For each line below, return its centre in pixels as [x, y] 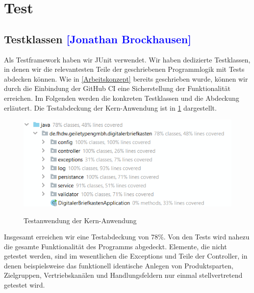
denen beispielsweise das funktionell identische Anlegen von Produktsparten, [119, 265]
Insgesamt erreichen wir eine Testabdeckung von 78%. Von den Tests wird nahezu [127, 237]
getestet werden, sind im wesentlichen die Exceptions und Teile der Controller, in [126, 256]
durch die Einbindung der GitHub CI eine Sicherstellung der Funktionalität [117, 88]
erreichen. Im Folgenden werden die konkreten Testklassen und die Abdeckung [122, 98]
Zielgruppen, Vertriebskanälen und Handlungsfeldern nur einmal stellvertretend [123, 275]
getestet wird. [25, 285]
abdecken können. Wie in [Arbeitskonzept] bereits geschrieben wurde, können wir [126, 78]
